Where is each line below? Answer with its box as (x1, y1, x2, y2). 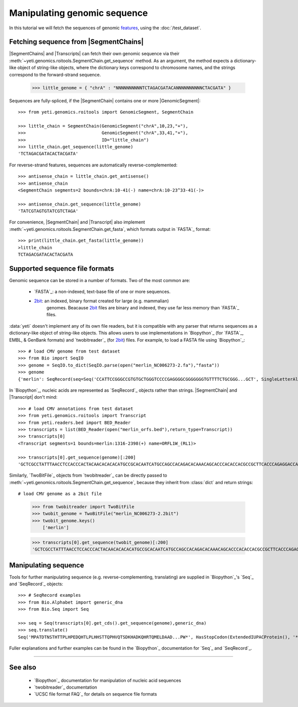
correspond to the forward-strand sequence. (9, 71, 101, 77)
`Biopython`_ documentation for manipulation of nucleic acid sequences (34, 677, 181, 683)
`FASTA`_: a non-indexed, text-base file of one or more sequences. (34, 288, 171, 295)
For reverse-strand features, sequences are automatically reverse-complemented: (9, 162, 178, 168)
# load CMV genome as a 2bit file (18, 491, 102, 496)
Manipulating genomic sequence (9, 7, 148, 18)
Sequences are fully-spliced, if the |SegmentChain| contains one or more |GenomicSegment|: (9, 97, 201, 104)
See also (9, 663, 37, 672)
